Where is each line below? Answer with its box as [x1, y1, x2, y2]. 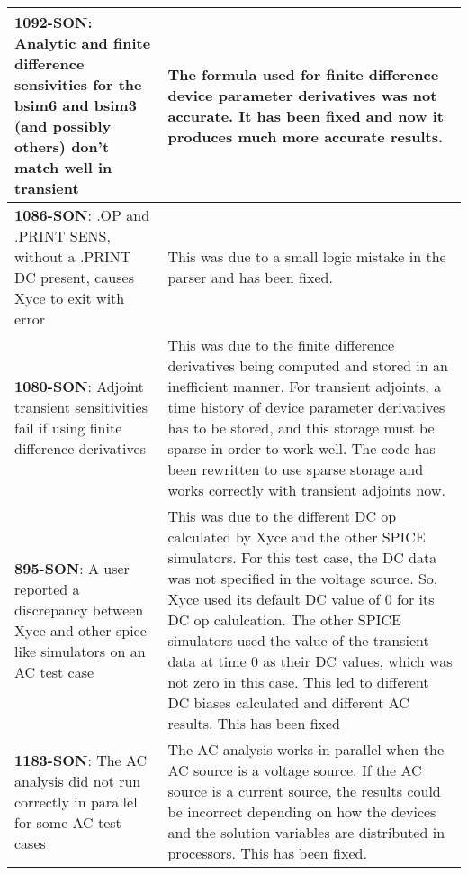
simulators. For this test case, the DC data [167, 547, 437, 568]
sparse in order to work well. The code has [167, 438, 436, 459]
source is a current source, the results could [167, 780, 441, 801]
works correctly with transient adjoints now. [167, 479, 445, 500]
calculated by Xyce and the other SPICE [167, 526, 426, 547]
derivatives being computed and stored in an [167, 355, 448, 376]
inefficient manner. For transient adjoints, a [167, 376, 442, 396]
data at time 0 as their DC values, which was [167, 651, 453, 671]
